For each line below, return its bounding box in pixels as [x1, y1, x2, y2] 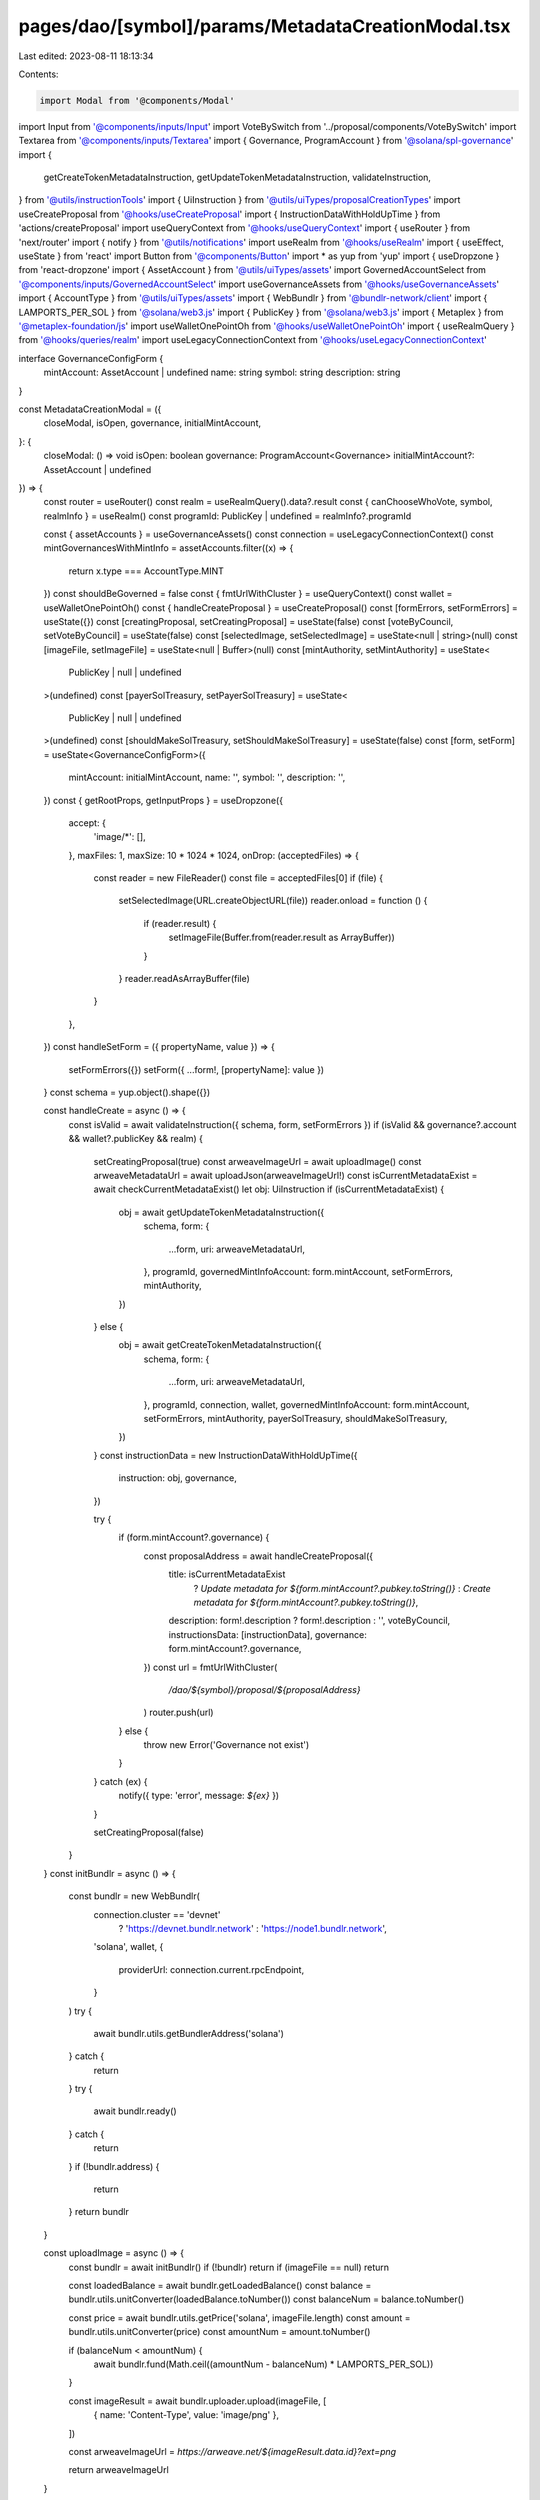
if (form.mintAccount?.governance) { [118, 1531, 270, 1544]
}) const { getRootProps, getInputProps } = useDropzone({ [43, 794, 284, 806]
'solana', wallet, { [93, 1941, 164, 1953]
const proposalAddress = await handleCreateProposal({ [143, 1550, 374, 1562]
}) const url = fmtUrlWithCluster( [143, 1661, 278, 1673]
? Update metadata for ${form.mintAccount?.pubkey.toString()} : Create [193, 1582, 492, 1594]
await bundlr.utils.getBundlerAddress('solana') [93, 2027, 285, 2039]
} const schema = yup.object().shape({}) [43, 1086, 211, 1098]
